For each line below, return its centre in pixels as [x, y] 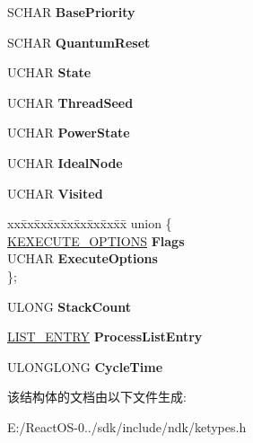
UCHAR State [49, 72]
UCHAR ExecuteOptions [83, 258]
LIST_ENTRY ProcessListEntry [105, 337]
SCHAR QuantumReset [79, 42]
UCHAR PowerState [69, 133]
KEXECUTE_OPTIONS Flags [96, 240]
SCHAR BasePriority [71, 12]
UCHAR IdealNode [65, 162]
